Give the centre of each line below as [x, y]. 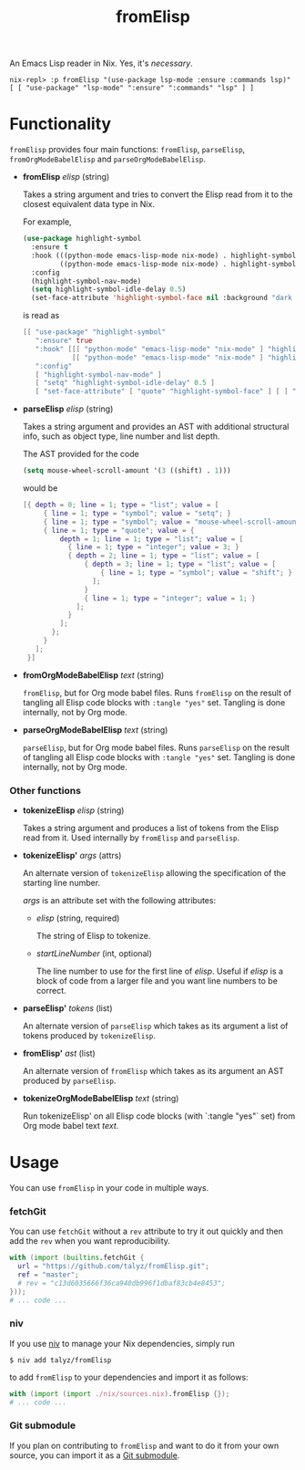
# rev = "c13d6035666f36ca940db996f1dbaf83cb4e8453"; [122, 1283]
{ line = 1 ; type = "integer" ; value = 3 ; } [153, 547]
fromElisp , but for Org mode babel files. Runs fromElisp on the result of [157, 693]
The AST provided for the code [81, 454]
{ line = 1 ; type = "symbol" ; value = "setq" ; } [137, 513]
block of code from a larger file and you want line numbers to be [157, 980]
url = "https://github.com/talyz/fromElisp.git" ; [113, 1267]
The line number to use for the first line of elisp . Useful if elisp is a [160, 971]
